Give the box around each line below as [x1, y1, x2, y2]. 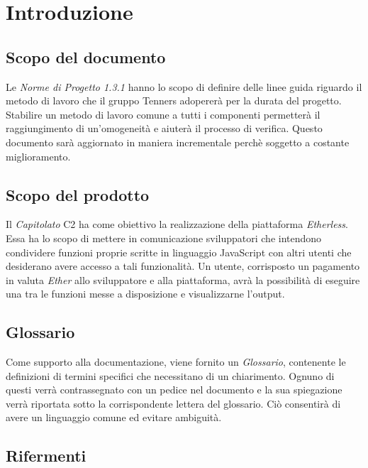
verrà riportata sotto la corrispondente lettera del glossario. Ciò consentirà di [6, 396, 341, 410]
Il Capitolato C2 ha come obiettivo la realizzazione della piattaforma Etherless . [6, 217, 348, 232]
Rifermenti [6, 445, 87, 467]
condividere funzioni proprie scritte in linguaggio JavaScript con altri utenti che [6, 244, 352, 259]
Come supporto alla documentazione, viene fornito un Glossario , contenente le [6, 354, 346, 369]
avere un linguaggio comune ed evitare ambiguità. [6, 410, 222, 425]
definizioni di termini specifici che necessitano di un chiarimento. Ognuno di [6, 368, 335, 383]
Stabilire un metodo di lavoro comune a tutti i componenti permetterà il [6, 107, 320, 121]
